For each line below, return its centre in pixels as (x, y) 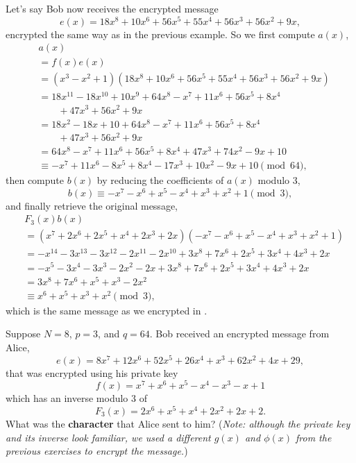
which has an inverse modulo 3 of (76, 398)
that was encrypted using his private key (92, 372)
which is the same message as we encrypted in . (107, 310)
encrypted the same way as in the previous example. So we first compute (160, 34)
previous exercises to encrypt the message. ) (97, 451)
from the (314, 437)
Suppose (23, 334)
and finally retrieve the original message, (92, 205)
